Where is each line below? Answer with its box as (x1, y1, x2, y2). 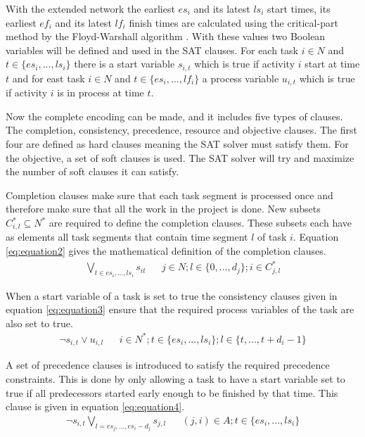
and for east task (12, 70, 85, 85)
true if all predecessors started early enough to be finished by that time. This (6, 385, 338, 400)
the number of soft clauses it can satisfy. (6, 164, 179, 179)
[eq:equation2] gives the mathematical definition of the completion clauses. (6, 243, 326, 258)
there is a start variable (74, 56, 175, 71)
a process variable (202, 70, 279, 85)
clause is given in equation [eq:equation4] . (6, 399, 185, 414)
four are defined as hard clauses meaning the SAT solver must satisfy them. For (6, 137, 349, 151)
